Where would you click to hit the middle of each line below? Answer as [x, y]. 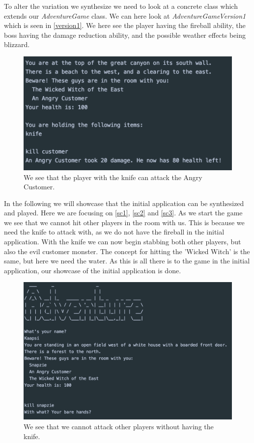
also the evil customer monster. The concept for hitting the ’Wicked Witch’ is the [127, 251]
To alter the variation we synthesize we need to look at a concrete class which [121, 6]
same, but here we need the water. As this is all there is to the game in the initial [127, 261]
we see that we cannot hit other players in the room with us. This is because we [124, 222]
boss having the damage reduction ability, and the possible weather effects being [125, 35]
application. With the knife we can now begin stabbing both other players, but [123, 242]
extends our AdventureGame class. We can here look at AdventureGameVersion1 [125, 15]
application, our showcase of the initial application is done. [93, 270]
